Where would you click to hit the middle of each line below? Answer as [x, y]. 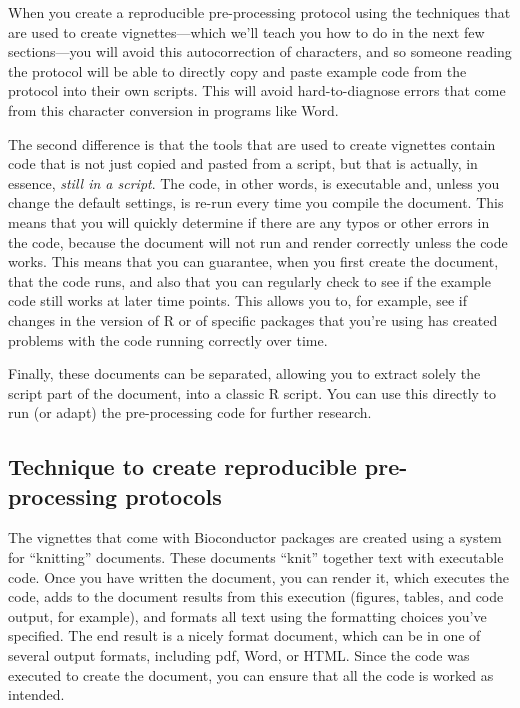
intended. [36, 694]
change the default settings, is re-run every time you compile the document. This [256, 202]
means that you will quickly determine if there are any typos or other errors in [249, 221]
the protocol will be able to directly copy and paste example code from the [237, 70]
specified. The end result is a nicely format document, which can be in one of [244, 635]
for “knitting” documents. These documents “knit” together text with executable [256, 557]
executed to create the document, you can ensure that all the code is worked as [251, 674]
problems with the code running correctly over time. [168, 339]
